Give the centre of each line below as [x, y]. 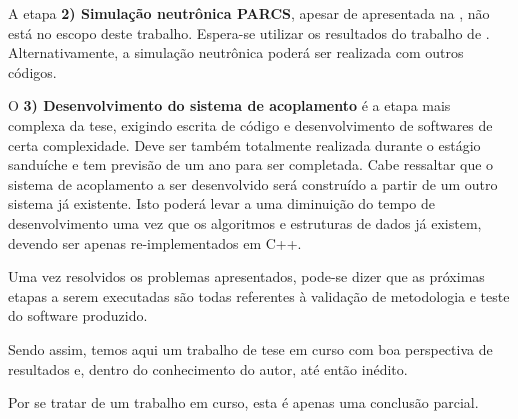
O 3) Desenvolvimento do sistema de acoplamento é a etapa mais [229, 105]
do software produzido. [78, 315]
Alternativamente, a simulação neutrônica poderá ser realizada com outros [236, 52]
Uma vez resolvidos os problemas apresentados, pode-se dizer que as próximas [246, 276]
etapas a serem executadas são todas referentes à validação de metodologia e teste [259, 295]
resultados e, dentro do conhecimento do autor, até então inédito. [208, 368]
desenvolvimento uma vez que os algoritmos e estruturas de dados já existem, [245, 222]
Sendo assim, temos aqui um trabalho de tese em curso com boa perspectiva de [250, 348]
